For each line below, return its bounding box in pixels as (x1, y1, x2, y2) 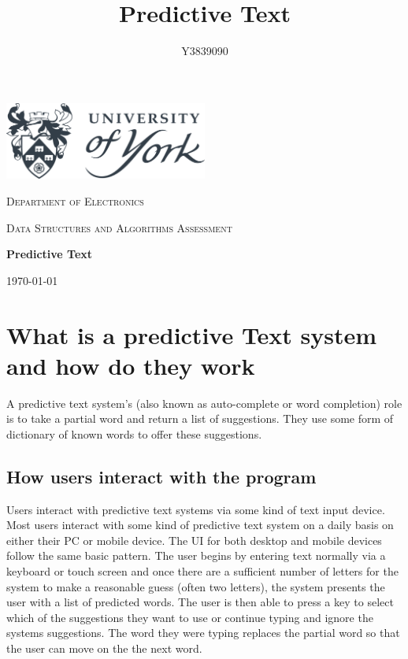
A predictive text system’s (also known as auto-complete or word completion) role (6, 394, 402, 411)
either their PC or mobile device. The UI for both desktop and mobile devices (6, 531, 382, 548)
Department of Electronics (6, 193, 144, 209)
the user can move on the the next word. (6, 640, 202, 657)
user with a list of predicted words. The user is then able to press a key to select (6, 594, 394, 610)
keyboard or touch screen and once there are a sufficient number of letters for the (6, 563, 399, 579)
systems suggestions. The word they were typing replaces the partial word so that (6, 624, 400, 641)
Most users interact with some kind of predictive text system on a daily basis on (6, 516, 394, 533)
